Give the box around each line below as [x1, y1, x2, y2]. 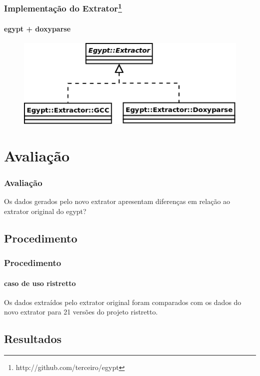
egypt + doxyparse [4, 23, 71, 33]
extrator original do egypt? [4, 205, 86, 216]
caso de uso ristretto [4, 277, 76, 288]
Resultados [4, 331, 61, 346]
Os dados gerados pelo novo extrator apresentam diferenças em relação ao [4, 196, 230, 206]
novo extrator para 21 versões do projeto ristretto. [4, 306, 158, 317]
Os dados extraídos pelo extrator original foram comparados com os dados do [4, 296, 241, 307]
